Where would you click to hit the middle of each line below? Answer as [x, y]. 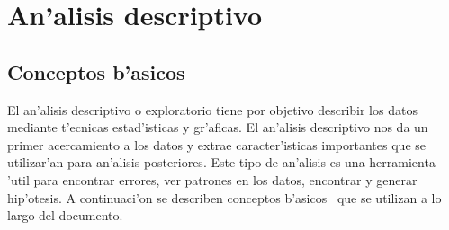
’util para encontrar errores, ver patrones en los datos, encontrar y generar [212, 179]
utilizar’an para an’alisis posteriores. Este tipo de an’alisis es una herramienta [221, 162]
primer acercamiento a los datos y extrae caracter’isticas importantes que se [216, 144]
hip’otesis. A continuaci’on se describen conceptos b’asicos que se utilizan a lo [224, 197]
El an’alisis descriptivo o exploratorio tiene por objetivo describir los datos [212, 109]
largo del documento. [65, 215]
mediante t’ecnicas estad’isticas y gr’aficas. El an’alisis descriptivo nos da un [218, 127]
